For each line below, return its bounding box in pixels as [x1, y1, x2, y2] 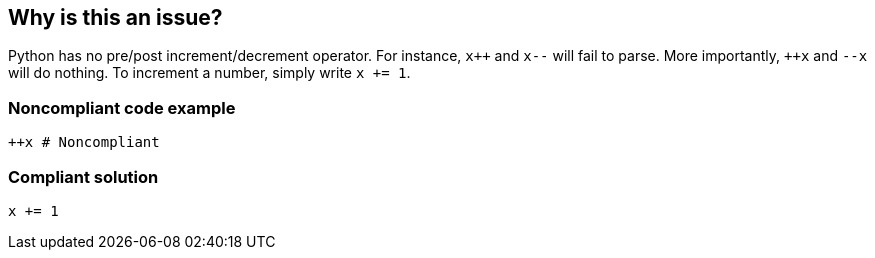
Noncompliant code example [8, 97, 236, 118]
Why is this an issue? [8, 5, 223, 30]
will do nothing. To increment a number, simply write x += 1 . [8, 64, 411, 82]
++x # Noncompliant [8, 134, 160, 151]
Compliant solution [8, 166, 159, 187]
